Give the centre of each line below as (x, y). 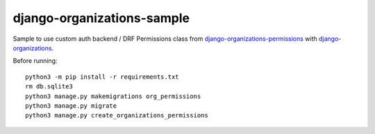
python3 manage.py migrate (71, 106)
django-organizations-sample (101, 18)
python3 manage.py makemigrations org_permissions (113, 96)
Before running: (35, 61)
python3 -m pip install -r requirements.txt (102, 77)
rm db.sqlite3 (49, 87)
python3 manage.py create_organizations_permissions (117, 115)
